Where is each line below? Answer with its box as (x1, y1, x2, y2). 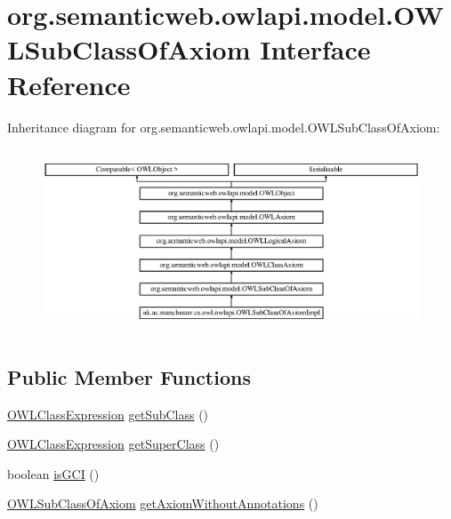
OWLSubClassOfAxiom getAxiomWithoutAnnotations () (7, 494, 318, 513)
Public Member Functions (7, 363, 251, 390)
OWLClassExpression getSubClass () (7, 404, 209, 423)
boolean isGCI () (7, 464, 100, 483)
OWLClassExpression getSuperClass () (7, 435, 220, 453)
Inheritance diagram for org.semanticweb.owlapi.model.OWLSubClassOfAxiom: (7, 117, 440, 136)
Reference (7, 66, 131, 102)
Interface (260, 31, 371, 68)
